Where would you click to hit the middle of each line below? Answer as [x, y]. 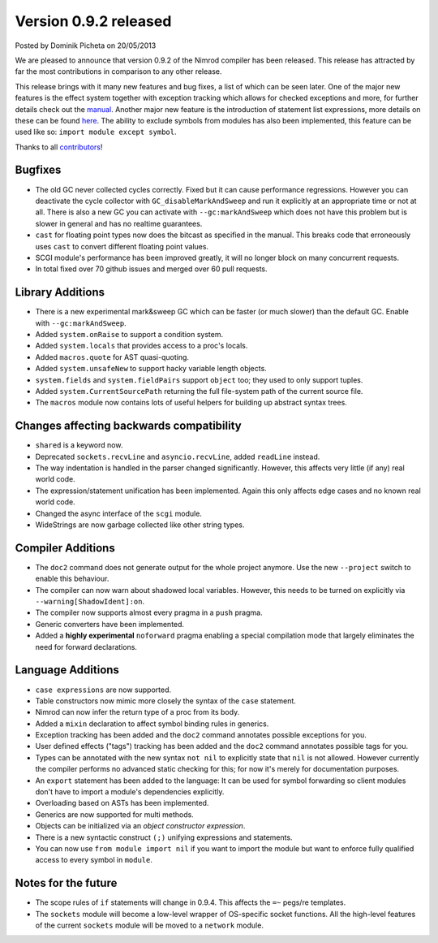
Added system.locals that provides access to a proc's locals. [142, 346]
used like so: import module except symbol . [96, 132]
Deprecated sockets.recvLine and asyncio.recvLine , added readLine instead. [178, 456]
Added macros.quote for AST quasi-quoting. [112, 357]
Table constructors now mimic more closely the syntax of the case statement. [165, 701]
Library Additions [60, 292]
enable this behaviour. [72, 579]
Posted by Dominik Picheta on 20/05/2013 [86, 45]
